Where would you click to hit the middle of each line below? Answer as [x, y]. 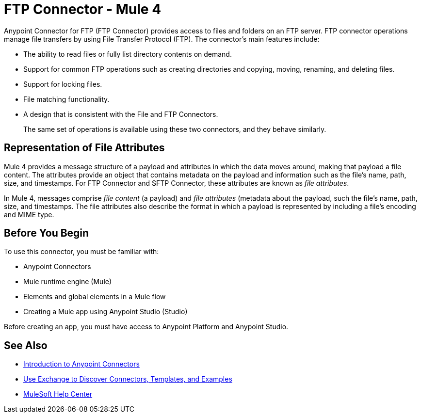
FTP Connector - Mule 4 [83, 9]
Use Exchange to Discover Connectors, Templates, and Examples [128, 379]
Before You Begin [47, 233]
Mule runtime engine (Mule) [68, 282]
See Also [26, 345]
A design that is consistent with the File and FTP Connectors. [121, 114]
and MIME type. [29, 214]
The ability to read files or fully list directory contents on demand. [128, 54]
